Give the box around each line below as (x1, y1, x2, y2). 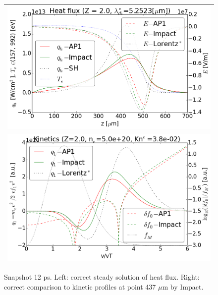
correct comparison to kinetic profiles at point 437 (4, 282, 156, 292)
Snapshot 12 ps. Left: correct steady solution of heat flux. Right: (4, 272, 200, 282)
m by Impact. (162, 282, 204, 292)
